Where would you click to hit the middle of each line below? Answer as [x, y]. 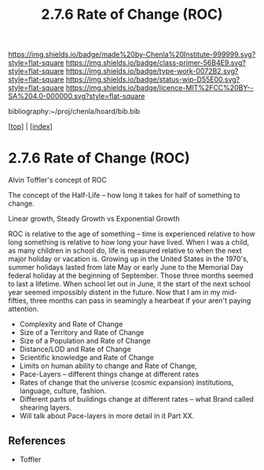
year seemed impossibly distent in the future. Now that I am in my [114, 293]
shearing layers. [46, 408]
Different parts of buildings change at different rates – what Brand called [136, 399]
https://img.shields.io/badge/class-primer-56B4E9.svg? [156, 63]
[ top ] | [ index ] [30, 126]
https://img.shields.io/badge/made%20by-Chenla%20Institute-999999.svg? [132, 55]
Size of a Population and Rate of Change [85, 341]
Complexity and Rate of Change [71, 324]
